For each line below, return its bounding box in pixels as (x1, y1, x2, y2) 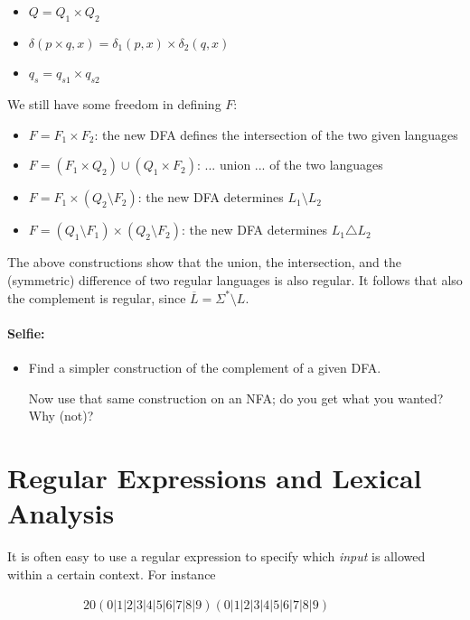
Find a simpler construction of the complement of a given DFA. (28, 357, 381, 376)
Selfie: (7, 323, 45, 342)
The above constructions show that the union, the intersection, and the (7, 253, 401, 272)
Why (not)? (28, 406, 94, 425)
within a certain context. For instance (7, 564, 216, 583)
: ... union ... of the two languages (197, 155, 383, 174)
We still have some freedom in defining (7, 95, 221, 114)
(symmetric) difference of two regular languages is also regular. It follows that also (7, 270, 463, 289)
